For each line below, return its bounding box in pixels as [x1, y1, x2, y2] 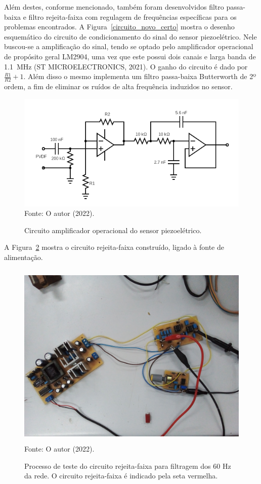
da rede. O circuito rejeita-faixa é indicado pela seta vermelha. [24, 470, 218, 481]
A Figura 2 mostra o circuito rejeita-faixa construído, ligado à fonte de [4, 242, 224, 252]
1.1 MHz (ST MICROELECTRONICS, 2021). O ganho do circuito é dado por [4, 61, 248, 71]
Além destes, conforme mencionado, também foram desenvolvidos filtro [4, 2, 224, 12]
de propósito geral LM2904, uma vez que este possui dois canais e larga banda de [4, 51, 256, 61]
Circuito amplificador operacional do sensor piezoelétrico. [24, 225, 202, 235]
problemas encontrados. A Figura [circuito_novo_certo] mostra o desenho [4, 21, 235, 32]
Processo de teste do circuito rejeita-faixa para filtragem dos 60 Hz [24, 460, 231, 471]
